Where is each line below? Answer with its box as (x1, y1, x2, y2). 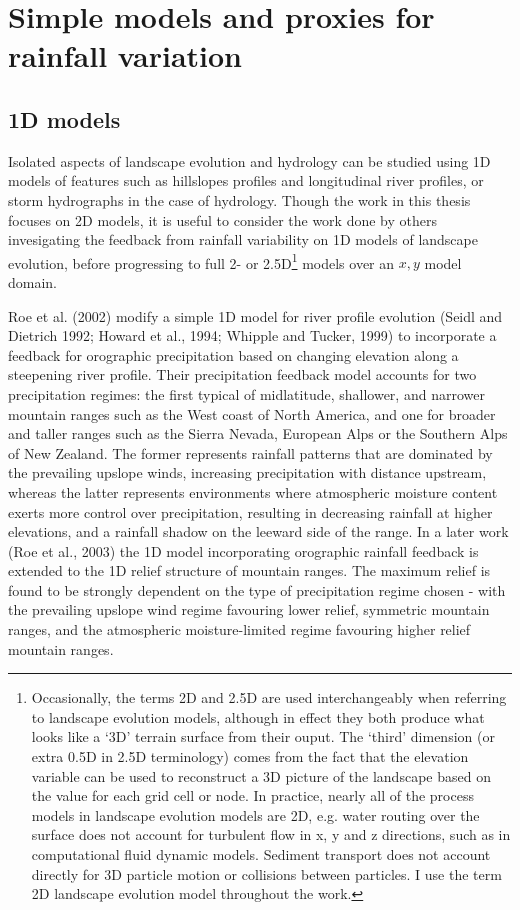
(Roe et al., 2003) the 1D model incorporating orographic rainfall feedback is (8, 540, 479, 561)
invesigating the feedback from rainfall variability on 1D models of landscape (8, 229, 478, 250)
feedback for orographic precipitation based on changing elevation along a (8, 344, 459, 365)
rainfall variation (8, 35, 242, 76)
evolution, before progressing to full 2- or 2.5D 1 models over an (8, 249, 395, 273)
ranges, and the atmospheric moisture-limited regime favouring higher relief (8, 619, 471, 640)
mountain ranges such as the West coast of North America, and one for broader (8, 403, 496, 424)
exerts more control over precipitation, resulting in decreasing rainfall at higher (8, 501, 493, 522)
